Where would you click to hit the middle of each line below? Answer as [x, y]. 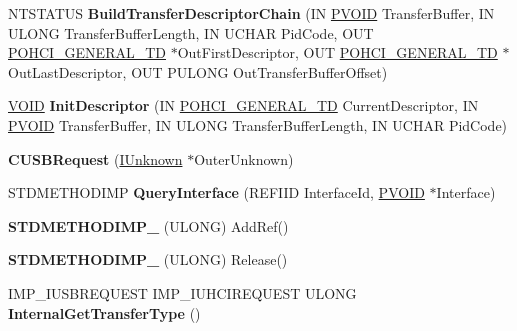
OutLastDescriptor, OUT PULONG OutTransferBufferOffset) [198, 71]
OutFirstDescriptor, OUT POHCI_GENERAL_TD [337, 52]
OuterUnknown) [244, 158]
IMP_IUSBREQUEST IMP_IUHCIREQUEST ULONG [182, 292]
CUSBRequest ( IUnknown [95, 158]
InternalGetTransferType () [104, 312]
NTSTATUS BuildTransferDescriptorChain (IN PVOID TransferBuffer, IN [251, 13]
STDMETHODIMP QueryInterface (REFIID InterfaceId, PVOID [216, 192]
